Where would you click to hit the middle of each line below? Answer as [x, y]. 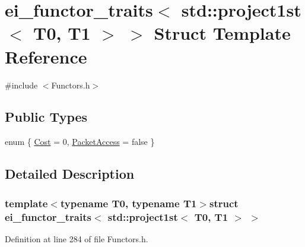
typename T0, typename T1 [128, 203]
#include [21, 85]
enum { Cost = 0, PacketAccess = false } [80, 142]
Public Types [46, 117]
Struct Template [222, 33]
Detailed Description [70, 174]
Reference [46, 56]
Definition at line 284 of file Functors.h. [77, 238]
